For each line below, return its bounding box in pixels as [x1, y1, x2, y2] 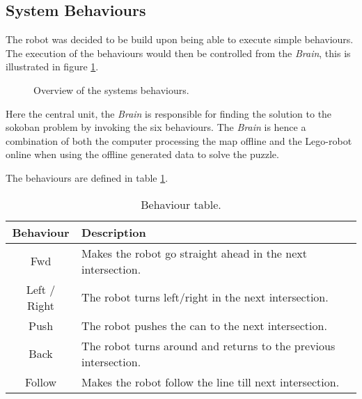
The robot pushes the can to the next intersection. [81, 317, 327, 334]
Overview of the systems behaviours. [33, 82, 189, 97]
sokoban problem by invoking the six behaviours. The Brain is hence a [6, 120, 306, 134]
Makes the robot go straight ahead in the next [81, 244, 307, 261]
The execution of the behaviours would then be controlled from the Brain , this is [6, 45, 351, 60]
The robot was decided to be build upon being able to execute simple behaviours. [6, 32, 354, 47]
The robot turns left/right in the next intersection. [81, 289, 329, 306]
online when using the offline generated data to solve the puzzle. [6, 147, 279, 162]
